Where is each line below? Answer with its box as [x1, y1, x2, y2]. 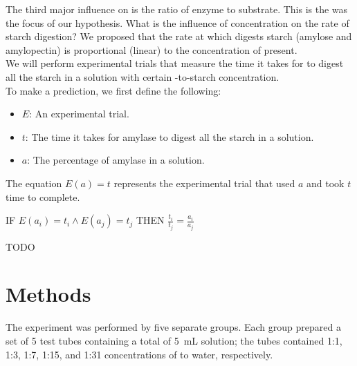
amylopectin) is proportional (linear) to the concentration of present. [6, 42, 297, 57]
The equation [6, 175, 62, 190]
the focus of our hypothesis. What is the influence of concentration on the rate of [6, 15, 349, 30]
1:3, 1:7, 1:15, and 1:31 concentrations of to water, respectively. [6, 347, 273, 361]
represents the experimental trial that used [113, 175, 295, 190]
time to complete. [6, 189, 80, 204]
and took [306, 175, 345, 190]
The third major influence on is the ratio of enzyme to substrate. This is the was [6, 2, 348, 16]
